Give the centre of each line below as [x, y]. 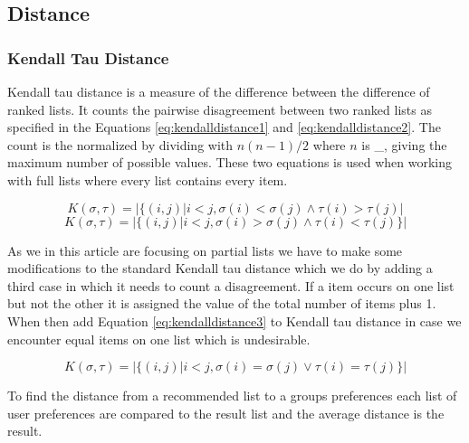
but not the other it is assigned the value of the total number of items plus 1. [222, 303]
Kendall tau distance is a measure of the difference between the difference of [219, 91]
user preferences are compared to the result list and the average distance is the [226, 413]
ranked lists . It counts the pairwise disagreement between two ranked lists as [220, 109]
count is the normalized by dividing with [120, 144]
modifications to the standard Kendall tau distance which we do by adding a [220, 268]
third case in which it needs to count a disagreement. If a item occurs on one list [231, 285]
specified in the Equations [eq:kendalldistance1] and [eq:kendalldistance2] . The [224, 127]
